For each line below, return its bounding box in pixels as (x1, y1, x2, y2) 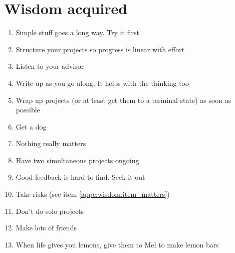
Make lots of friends (16, 222, 77, 233)
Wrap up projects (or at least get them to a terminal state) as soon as (16, 94, 231, 105)
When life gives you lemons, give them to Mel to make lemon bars (16, 239, 219, 249)
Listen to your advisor (16, 61, 84, 71)
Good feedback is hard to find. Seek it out (16, 172, 145, 182)
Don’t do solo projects (16, 205, 84, 216)
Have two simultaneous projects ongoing (16, 155, 139, 165)
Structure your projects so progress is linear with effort (16, 44, 185, 54)
